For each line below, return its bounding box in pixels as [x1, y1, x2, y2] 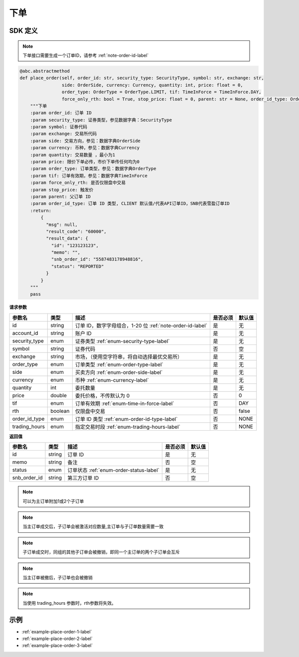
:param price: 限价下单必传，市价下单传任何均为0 [30, 159, 140, 164]
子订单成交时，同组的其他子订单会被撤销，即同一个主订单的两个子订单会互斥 [22, 549, 180, 555]
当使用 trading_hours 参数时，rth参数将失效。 [22, 600, 117, 606]
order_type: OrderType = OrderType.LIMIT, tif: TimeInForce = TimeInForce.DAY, [61, 89, 262, 95]
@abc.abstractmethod [19, 68, 70, 74]
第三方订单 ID [67, 475, 99, 482]
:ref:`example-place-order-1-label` [21, 629, 92, 635]
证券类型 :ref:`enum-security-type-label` [75, 337, 170, 344]
